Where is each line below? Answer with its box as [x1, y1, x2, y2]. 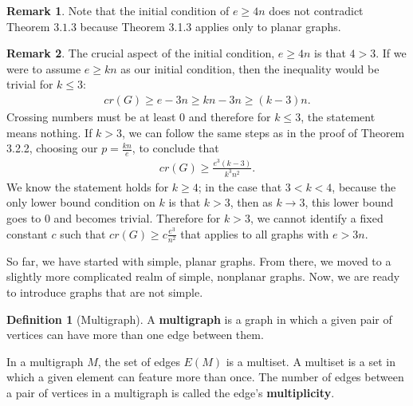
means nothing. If [6, 124, 92, 140]
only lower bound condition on [6, 194, 155, 211]
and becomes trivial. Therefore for [53, 210, 221, 227]
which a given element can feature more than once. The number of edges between [6, 369, 404, 385]
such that [60, 225, 106, 242]
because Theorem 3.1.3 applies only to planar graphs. [80, 18, 341, 34]
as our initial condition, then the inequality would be [120, 60, 380, 77]
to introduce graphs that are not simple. [6, 283, 203, 300]
